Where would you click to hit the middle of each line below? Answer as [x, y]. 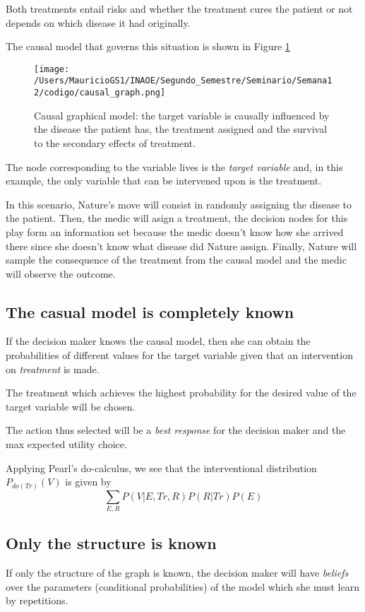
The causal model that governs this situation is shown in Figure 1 [148, 46]
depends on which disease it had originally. [98, 22]
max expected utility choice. [66, 444]
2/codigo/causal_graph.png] [100, 93]
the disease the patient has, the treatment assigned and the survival [181, 129]
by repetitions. [37, 600]
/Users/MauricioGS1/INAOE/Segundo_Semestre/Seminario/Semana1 [183, 81]
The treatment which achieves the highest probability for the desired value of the [181, 393]
